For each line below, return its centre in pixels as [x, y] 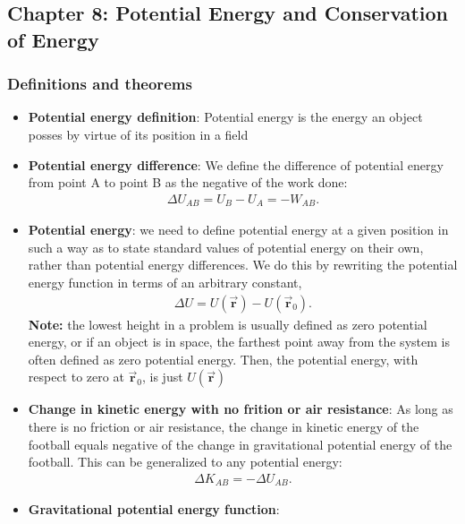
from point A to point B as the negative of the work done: [188, 182]
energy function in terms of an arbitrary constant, [165, 283]
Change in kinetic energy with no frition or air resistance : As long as [241, 409]
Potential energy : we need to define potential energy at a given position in [238, 230]
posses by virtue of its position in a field [138, 134]
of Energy [53, 39]
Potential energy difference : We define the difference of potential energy [236, 164]
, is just [163, 377]
